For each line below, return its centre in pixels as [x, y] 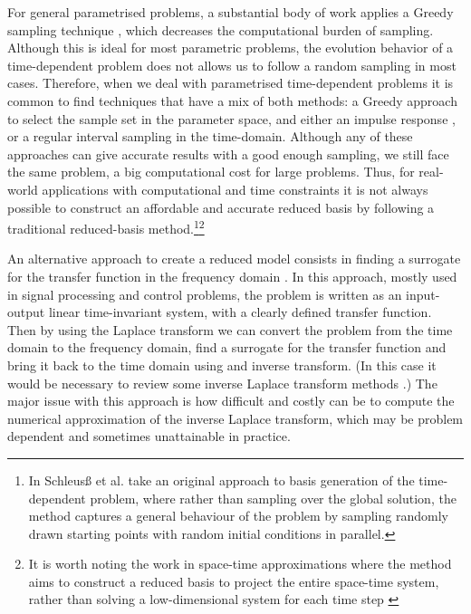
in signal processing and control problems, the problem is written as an [205, 294]
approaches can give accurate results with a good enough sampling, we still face [228, 153]
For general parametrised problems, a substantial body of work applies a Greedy [231, 12]
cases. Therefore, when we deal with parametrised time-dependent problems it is [231, 83]
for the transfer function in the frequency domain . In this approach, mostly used [232, 276]
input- [423, 294]
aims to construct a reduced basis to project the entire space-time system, [234, 581]
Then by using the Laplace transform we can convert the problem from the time [230, 329]
